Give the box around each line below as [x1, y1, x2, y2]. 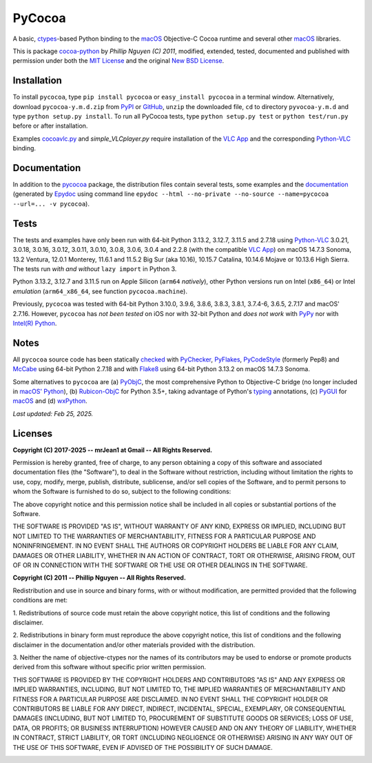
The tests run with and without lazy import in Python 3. [12, 264, 177, 272]
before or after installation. [12, 121, 88, 130]
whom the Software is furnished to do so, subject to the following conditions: [12, 487, 231, 496]
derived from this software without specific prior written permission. [12, 663, 207, 671]
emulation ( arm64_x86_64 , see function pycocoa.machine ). [12, 287, 187, 295]
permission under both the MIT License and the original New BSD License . [12, 57, 225, 65]
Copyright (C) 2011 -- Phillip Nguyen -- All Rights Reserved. [12, 573, 186, 582]
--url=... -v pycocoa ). [12, 199, 90, 208]
